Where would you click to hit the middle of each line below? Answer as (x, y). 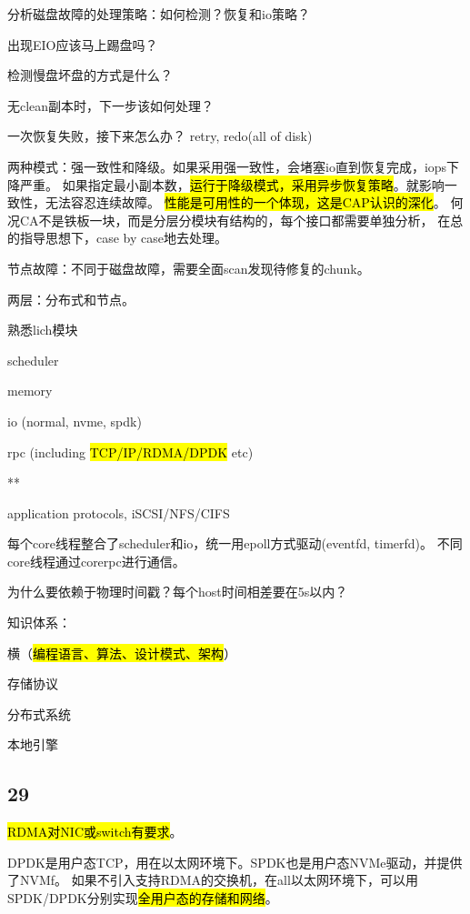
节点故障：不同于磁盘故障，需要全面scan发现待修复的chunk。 (189, 268)
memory (30, 391)
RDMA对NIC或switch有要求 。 (95, 832)
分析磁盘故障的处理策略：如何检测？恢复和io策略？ (159, 14)
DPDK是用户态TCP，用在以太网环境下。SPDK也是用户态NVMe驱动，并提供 (235, 862)
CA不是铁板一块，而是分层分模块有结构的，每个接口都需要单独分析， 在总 (241, 220)
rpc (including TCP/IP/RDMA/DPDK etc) (130, 452)
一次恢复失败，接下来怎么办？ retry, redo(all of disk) (160, 136)
